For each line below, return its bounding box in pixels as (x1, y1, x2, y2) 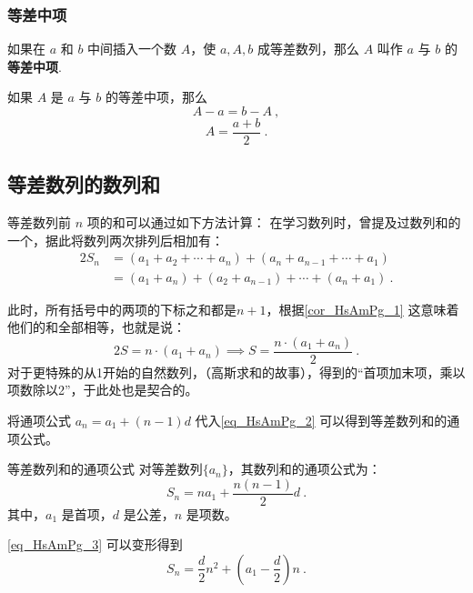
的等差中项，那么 (105, 87, 207, 106)
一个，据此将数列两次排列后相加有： (7, 230, 224, 249)
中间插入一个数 (87, 39, 177, 58)
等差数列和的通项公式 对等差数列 (7, 459, 203, 478)
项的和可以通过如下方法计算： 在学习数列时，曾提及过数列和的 (86, 213, 461, 232)
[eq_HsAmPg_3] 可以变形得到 (7, 535, 183, 554)
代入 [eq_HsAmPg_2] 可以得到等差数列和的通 (195, 410, 460, 429)
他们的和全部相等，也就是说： (7, 317, 186, 337)
